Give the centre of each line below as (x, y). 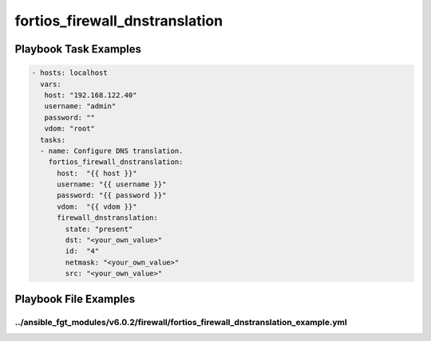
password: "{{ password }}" (112, 196)
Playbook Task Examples (78, 49)
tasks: (53, 140)
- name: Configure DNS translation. (112, 151)
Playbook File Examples (75, 299)
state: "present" (99, 229)
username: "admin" (80, 106)
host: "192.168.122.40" (91, 95)
